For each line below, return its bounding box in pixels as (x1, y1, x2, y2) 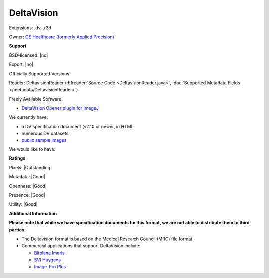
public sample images (21, 137, 67, 143)
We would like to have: (9, 146, 56, 152)
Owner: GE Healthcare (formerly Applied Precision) (9, 34, 115, 40)
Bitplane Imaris (34, 250, 65, 256)
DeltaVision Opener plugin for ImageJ (21, 105, 99, 111)
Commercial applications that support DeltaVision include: (21, 243, 141, 249)
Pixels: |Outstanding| (9, 164, 52, 170)
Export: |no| (9, 61, 34, 67)
